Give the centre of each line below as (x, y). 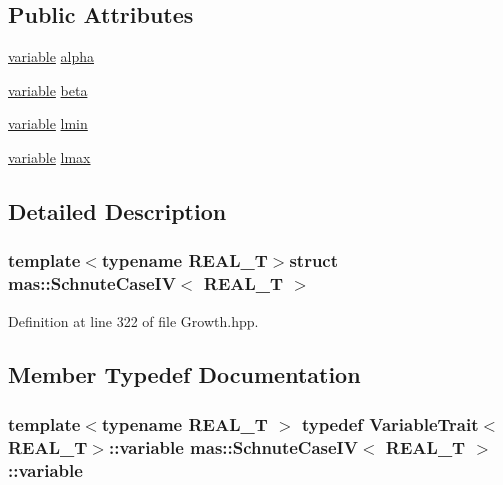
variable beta (48, 89)
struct (314, 260)
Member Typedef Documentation (184, 374)
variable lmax (49, 156)
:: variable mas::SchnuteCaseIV (233, 446)
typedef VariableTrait (390, 423)
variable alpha (51, 56)
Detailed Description (117, 210)
